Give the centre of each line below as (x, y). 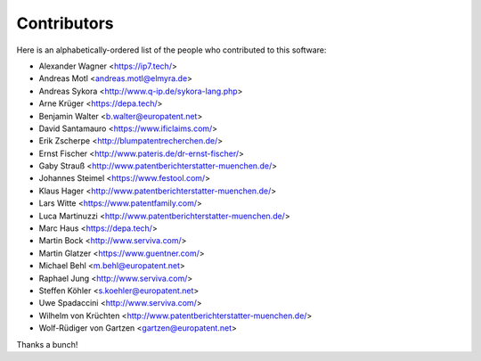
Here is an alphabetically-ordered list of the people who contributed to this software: (171, 50)
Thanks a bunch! (47, 344)
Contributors (65, 23)
